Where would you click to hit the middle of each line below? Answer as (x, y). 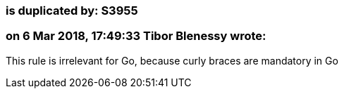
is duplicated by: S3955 (72, 11)
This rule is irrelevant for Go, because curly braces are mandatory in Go (172, 60)
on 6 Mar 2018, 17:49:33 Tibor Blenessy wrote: (136, 36)
